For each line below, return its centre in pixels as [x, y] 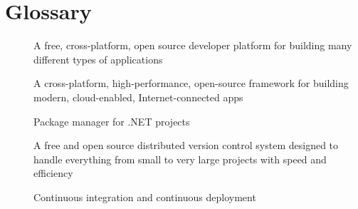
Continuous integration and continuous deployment [145, 197]
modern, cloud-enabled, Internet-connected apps [138, 97]
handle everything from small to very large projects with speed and [180, 159]
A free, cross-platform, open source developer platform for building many [193, 45]
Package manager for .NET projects [112, 121]
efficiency [53, 173]
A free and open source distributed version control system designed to [186, 145]
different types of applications [98, 59]
